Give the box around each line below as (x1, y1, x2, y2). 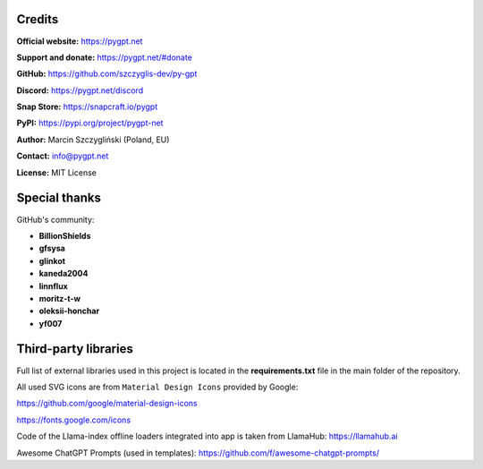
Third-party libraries (16, 341, 133, 357)
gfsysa (38, 243, 66, 254)
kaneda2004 (38, 269, 89, 279)
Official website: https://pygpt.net (16, 36, 143, 47)
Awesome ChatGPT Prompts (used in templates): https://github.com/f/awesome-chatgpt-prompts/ (16, 448, 380, 458)
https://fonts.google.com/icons (16, 414, 131, 425)
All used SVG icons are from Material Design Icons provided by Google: (16, 381, 299, 392)
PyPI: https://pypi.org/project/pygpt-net (16, 117, 164, 129)
